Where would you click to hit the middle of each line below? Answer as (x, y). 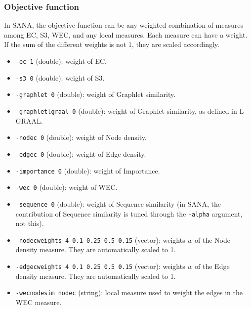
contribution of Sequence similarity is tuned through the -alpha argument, (129, 213)
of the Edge (212, 266)
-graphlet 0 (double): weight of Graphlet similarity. (96, 94)
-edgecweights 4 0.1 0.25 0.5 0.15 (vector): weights (100, 266)
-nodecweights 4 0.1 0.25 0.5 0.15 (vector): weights (100, 240)
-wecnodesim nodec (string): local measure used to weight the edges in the (129, 292)
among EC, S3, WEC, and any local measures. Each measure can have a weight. (126, 34)
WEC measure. (39, 302)
